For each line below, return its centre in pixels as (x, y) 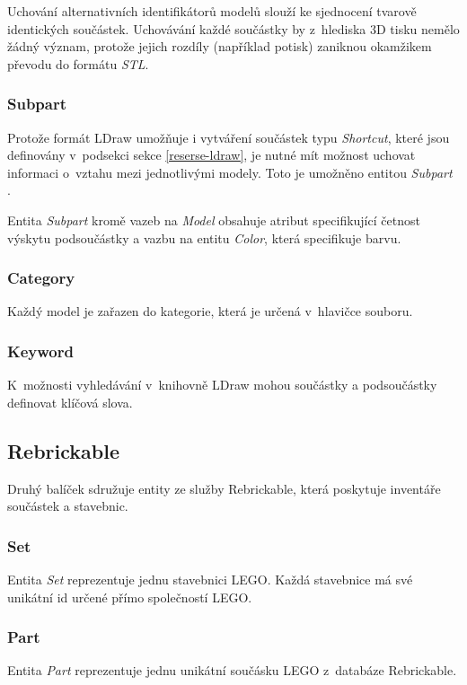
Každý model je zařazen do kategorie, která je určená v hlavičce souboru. (210, 311)
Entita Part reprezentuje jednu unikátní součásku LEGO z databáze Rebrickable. (232, 670)
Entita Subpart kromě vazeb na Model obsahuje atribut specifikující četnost (214, 220)
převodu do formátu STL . (78, 63)
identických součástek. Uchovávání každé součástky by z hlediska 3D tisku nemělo (233, 28)
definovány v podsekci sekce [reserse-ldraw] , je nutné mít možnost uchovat (211, 155)
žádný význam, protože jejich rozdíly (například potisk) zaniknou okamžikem (220, 46)
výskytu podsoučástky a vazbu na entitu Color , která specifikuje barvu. (204, 237)
